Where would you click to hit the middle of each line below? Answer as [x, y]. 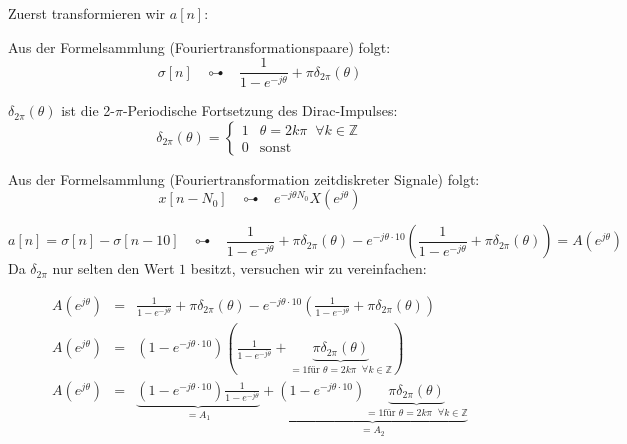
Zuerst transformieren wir [87, 13]
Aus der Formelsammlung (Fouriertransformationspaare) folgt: [199, 46]
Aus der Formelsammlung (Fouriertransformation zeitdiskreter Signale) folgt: [244, 178]
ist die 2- [88, 110]
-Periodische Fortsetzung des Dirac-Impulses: [260, 110]
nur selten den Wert [113, 268]
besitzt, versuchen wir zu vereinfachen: [308, 268]
